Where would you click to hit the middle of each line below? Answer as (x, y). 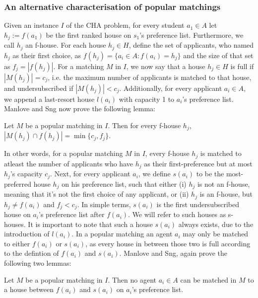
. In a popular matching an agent (122, 234)
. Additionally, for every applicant (171, 88)
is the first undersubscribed (198, 204)
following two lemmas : (38, 263)
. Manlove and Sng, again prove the (173, 253)
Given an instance (31, 25)
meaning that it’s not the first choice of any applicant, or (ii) (97, 194)
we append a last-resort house (49, 99)
